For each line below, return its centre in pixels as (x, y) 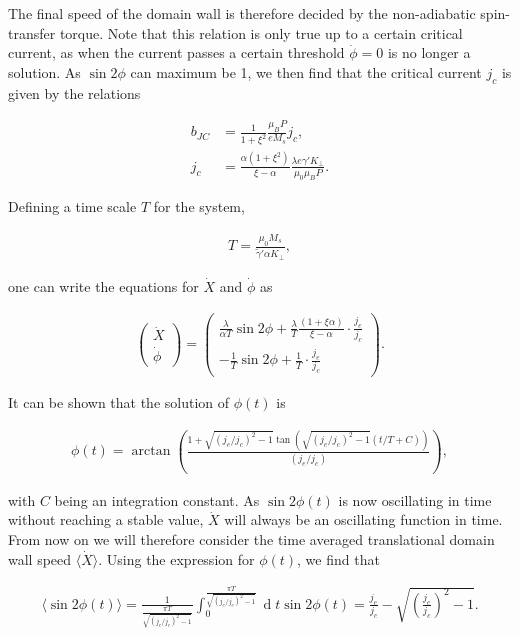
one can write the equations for (103, 285)
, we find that (338, 558)
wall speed (40, 558)
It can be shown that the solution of (119, 402)
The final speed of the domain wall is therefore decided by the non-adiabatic (242, 13)
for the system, (199, 206)
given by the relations (74, 92)
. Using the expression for (176, 558)
